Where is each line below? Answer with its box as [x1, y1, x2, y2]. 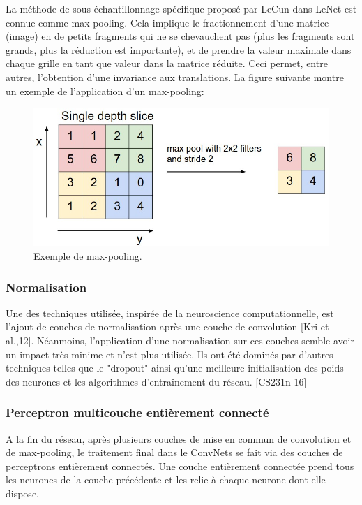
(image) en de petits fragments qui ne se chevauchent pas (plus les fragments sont [6, 29, 355, 43]
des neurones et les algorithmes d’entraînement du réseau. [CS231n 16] [6, 374, 307, 388]
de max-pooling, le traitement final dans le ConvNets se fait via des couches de [6, 445, 343, 460]
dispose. [6, 485, 39, 500]
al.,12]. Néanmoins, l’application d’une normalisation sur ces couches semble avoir [6, 333, 354, 347]
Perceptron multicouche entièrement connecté [6, 404, 269, 421]
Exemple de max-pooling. [33, 249, 142, 263]
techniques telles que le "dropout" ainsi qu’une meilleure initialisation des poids [6, 360, 344, 375]
